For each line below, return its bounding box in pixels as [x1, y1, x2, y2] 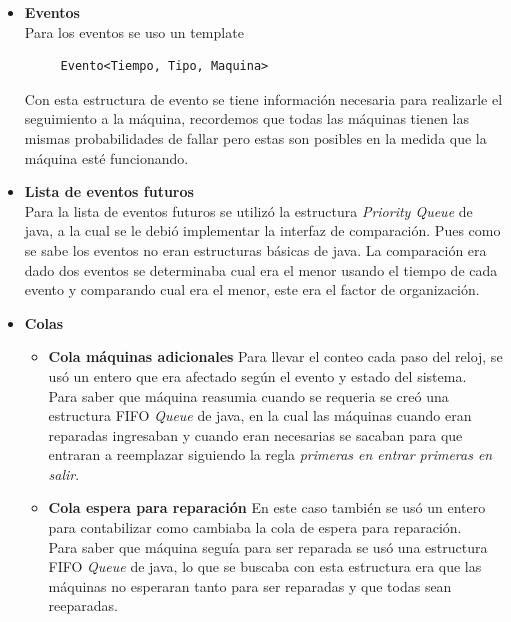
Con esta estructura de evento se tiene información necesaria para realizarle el [24, 88, 503, 109]
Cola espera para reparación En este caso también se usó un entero [48, 497, 486, 518]
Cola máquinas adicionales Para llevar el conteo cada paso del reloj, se [48, 346, 503, 367]
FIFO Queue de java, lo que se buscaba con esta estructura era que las [48, 556, 482, 577]
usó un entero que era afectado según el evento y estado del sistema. [48, 365, 467, 386]
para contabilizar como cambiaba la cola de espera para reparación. [48, 517, 462, 538]
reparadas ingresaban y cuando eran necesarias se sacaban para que [48, 424, 463, 445]
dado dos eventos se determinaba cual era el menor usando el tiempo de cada [24, 259, 498, 280]
